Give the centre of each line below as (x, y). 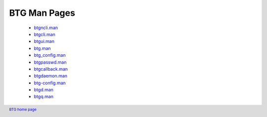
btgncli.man (46, 28)
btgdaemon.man (51, 76)
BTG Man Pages (42, 13)
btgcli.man (44, 34)
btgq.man (44, 97)
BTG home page (23, 109)
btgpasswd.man (50, 62)
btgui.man (44, 41)
